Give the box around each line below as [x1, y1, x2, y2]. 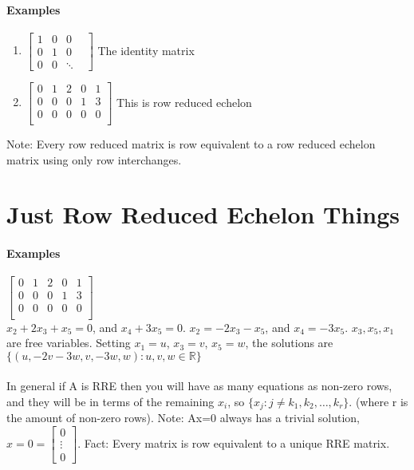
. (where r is [349, 393, 408, 409]
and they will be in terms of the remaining [6, 393, 215, 409]
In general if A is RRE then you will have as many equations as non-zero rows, [6, 377, 392, 394]
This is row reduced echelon [116, 93, 252, 110]
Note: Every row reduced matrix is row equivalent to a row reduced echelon [6, 136, 376, 152]
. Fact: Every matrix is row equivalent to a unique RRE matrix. [77, 434, 390, 451]
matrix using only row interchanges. [6, 151, 182, 168]
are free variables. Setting [6, 334, 131, 351]
